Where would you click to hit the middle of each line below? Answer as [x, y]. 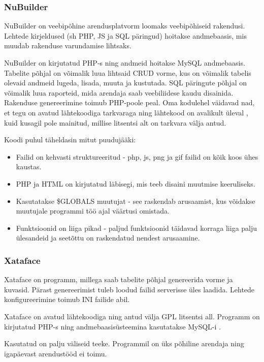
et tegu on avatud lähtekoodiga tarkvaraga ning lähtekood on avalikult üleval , [126, 112]
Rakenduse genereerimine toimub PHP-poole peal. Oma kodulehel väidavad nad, [129, 102]
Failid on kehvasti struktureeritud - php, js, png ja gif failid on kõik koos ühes [137, 156]
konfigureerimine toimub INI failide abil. [67, 299]
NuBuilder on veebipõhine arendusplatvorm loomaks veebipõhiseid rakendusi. [125, 26]
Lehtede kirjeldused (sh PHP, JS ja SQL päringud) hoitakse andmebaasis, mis [125, 35]
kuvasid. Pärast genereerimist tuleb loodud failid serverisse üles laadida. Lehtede [129, 289]
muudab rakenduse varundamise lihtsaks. [68, 46]
